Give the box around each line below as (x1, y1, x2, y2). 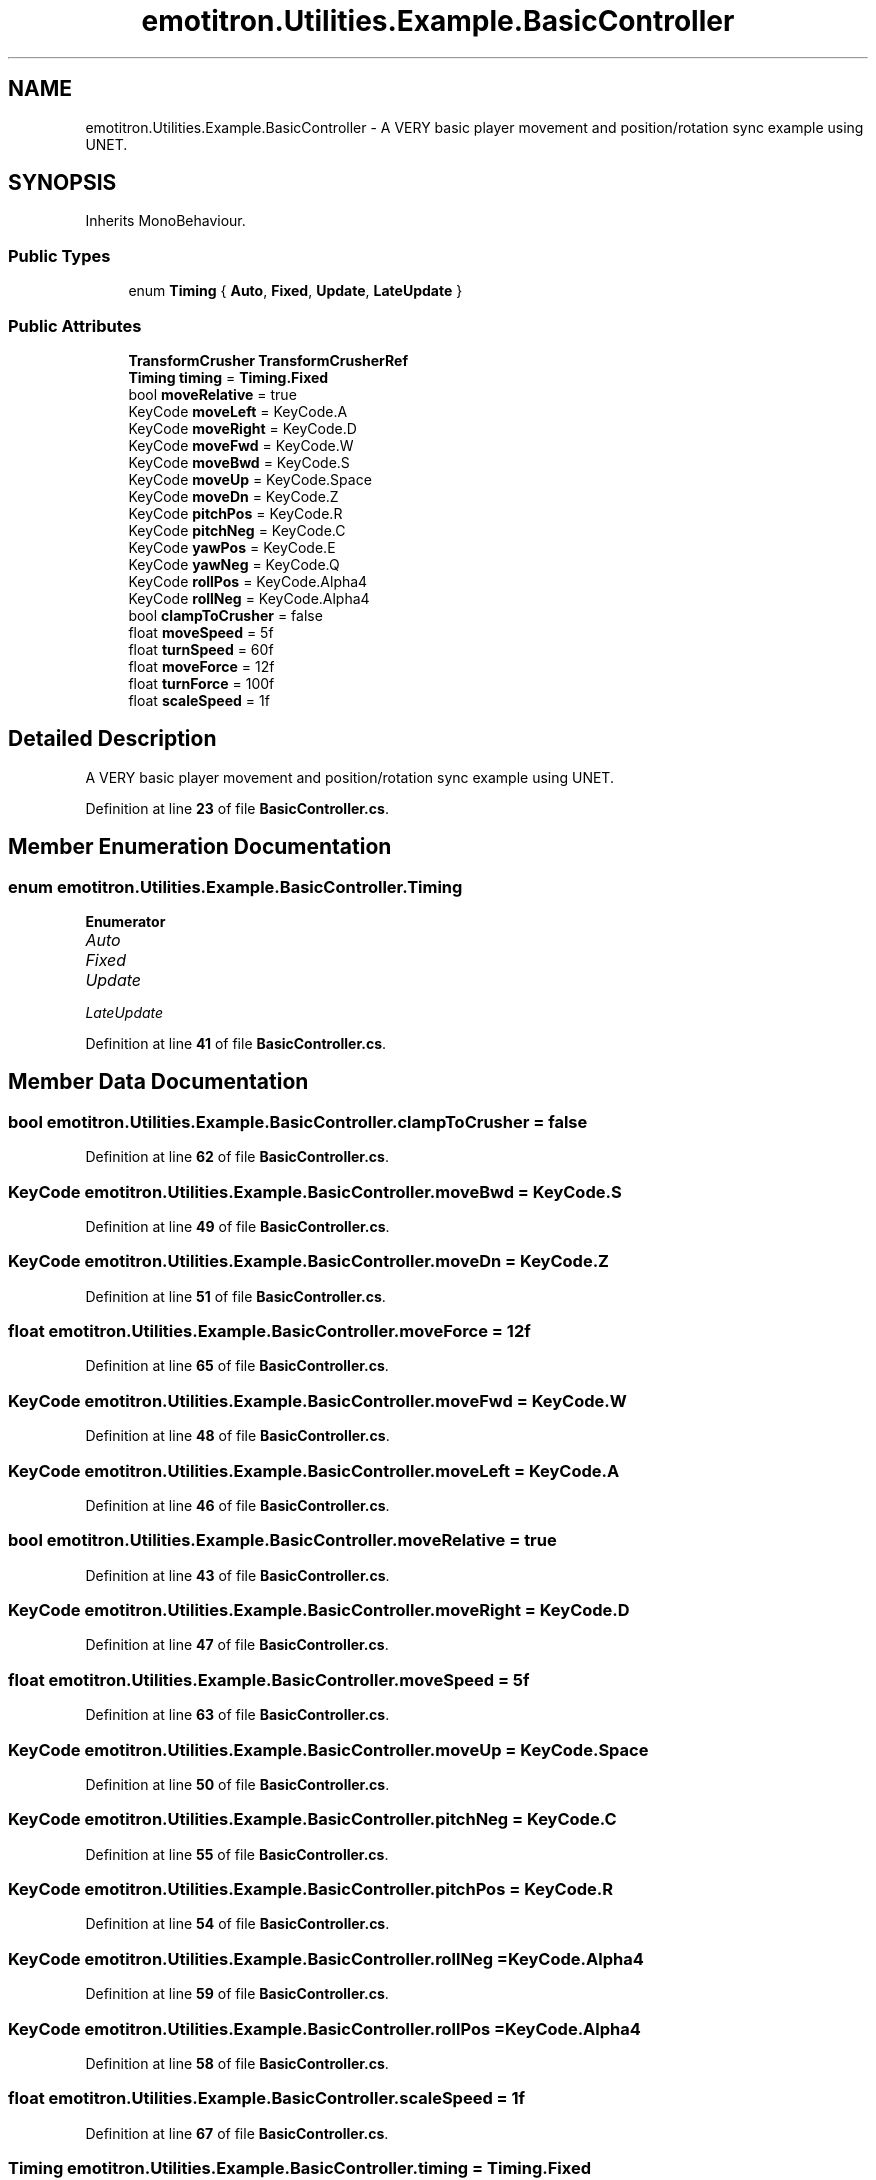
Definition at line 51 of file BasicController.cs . (85, 1287, 386, 1305)
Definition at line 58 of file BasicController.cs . (85, 2054, 389, 2072)
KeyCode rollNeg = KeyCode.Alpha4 (128, 589, 370, 607)
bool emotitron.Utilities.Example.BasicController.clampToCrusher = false (8, 1111, 588, 1132)
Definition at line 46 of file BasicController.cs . (85, 1496, 390, 1514)
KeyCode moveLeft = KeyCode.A (128, 402, 348, 420)
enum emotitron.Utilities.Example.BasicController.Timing (8, 876, 463, 897)
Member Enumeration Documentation (8, 834, 392, 860)
